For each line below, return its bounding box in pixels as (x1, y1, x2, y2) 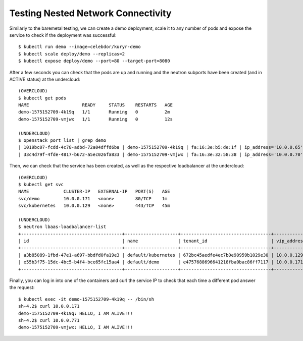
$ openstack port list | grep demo (18, 138, 107, 143)
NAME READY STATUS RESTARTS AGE (18, 102, 173, 108)
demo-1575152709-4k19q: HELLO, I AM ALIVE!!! (18, 310, 133, 316)
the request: (9, 285, 35, 291)
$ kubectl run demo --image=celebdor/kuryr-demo (18, 44, 141, 50)
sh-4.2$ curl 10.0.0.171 (18, 303, 80, 309)
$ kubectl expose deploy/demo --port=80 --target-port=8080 (18, 58, 170, 64)
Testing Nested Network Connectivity (9, 8, 172, 19)
